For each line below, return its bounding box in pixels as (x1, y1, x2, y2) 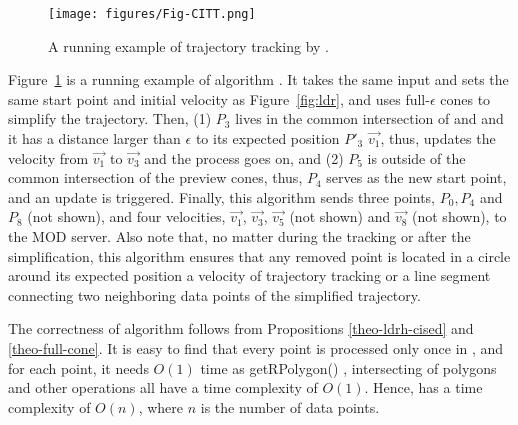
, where (138, 396, 184, 417)
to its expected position (195, 128, 340, 149)
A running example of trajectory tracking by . (48, 35, 329, 56)
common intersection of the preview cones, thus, (8, 167, 303, 188)
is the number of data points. (200, 396, 380, 417)
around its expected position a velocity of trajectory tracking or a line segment (8, 265, 491, 286)
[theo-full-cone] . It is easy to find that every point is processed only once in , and (8, 337, 504, 358)
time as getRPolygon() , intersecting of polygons (200, 357, 497, 378)
